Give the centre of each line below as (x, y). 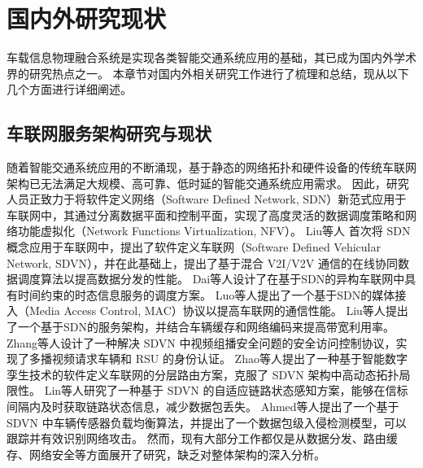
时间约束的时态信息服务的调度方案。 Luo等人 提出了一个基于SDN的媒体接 (212, 294)
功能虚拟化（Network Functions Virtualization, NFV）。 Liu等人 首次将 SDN (214, 231)
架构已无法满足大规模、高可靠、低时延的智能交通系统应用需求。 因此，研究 (208, 183)
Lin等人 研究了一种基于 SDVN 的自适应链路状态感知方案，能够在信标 (226, 390)
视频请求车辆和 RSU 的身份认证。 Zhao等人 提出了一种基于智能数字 (229, 359)
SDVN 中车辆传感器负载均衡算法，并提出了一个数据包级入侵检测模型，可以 (207, 422)
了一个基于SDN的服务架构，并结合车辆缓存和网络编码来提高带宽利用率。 (201, 327)
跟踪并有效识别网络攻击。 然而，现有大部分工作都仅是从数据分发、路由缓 (202, 438)
